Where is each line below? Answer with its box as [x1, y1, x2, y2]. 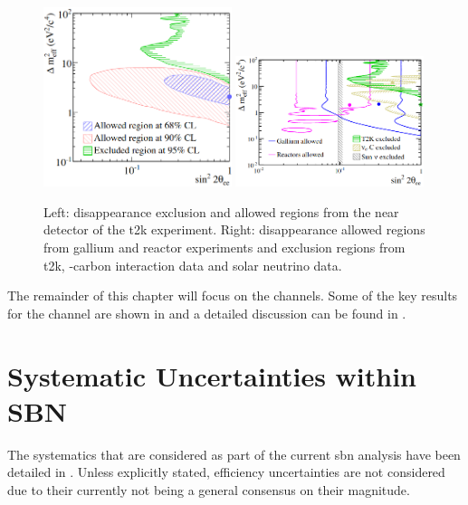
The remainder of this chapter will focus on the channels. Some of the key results [7, 286, 458, 305]
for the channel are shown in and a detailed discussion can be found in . [7, 303, 406, 322]
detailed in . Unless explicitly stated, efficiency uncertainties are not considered [7, 462, 445, 481]
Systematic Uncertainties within [7, 357, 417, 394]
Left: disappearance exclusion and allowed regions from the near [43, 202, 399, 221]
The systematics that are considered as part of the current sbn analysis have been [7, 444, 461, 463]
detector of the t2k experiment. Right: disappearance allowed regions [43, 220, 425, 239]
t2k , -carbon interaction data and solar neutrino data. [43, 255, 342, 274]
